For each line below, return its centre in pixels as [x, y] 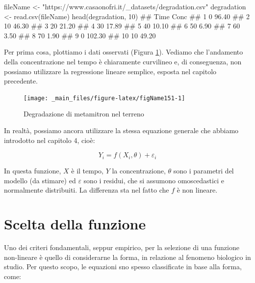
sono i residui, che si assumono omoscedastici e [154, 180]
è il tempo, [88, 171]
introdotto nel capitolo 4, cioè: [50, 140]
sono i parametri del [204, 171]
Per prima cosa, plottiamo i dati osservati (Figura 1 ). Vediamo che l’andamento [124, 52]
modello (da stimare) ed [40, 180]
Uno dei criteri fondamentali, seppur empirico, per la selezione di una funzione [122, 247]
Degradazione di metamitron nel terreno [84, 114]
